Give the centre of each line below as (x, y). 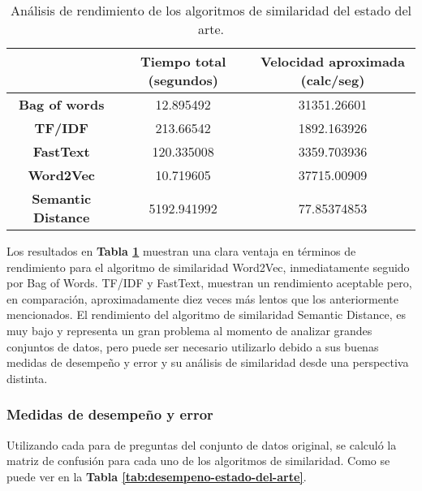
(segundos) (183, 80)
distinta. (27, 378)
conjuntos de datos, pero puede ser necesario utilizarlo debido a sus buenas (193, 346)
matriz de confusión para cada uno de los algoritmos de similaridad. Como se (198, 461)
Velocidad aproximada (332, 61)
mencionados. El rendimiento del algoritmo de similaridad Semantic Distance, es (206, 314)
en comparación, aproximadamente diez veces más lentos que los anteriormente (202, 298)
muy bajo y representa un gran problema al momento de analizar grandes (189, 330)
